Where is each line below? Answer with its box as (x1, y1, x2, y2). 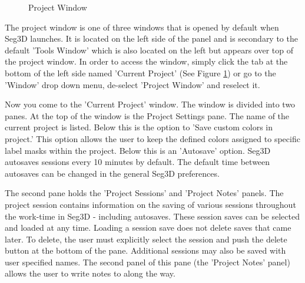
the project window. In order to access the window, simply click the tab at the (5, 55, 288, 68)
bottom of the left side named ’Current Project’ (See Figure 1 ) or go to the (5, 66, 276, 79)
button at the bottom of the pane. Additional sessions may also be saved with (5, 244, 286, 257)
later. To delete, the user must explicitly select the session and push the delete (5, 233, 287, 245)
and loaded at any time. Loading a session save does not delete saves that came (5, 221, 291, 234)
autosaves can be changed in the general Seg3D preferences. (5, 167, 220, 179)
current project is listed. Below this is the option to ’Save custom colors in (5, 121, 273, 133)
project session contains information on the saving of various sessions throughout (5, 198, 296, 210)
